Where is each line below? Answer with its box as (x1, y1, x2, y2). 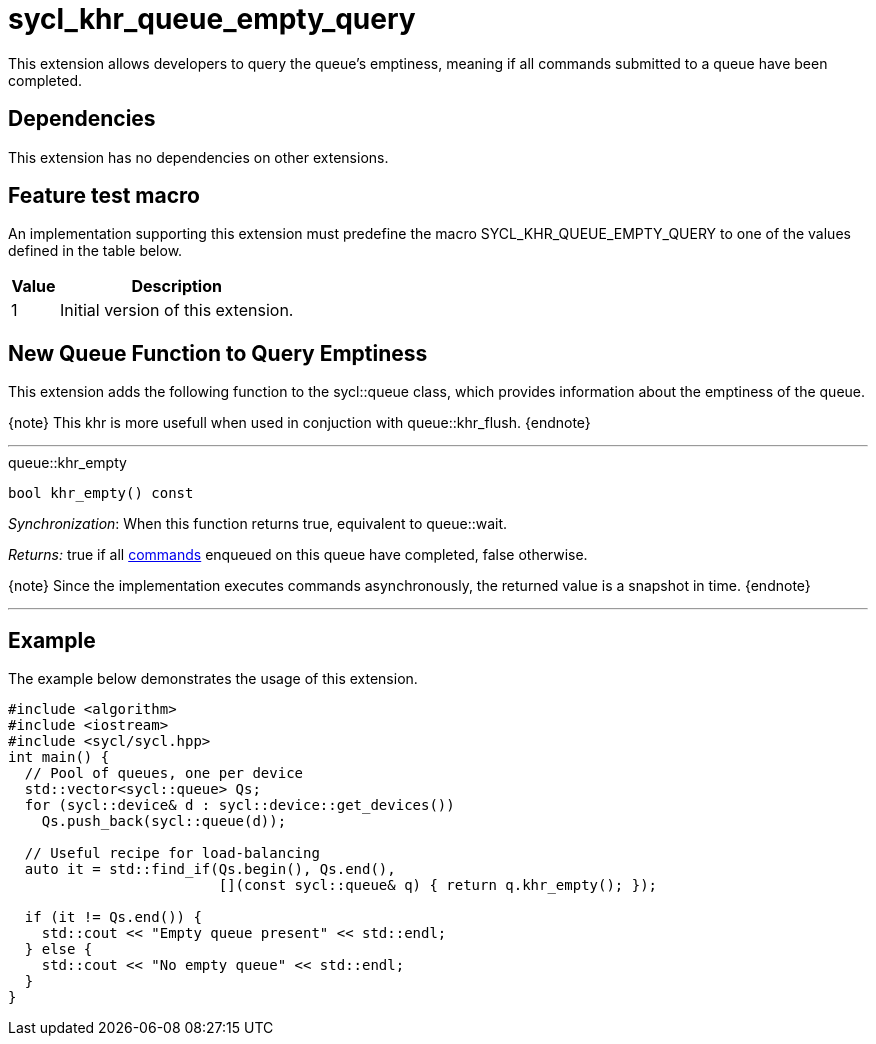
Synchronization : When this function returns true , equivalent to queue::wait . (8, 515, 508, 533)
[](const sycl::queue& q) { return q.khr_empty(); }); (218, 877, 658, 894)
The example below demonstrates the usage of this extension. (8, 670, 418, 688)
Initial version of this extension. (60, 300, 294, 321)
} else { (24, 941, 93, 958)
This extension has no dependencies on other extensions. (8, 148, 389, 166)
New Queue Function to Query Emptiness (8, 340, 428, 366)
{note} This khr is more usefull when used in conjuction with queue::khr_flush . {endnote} (8, 414, 591, 432)
